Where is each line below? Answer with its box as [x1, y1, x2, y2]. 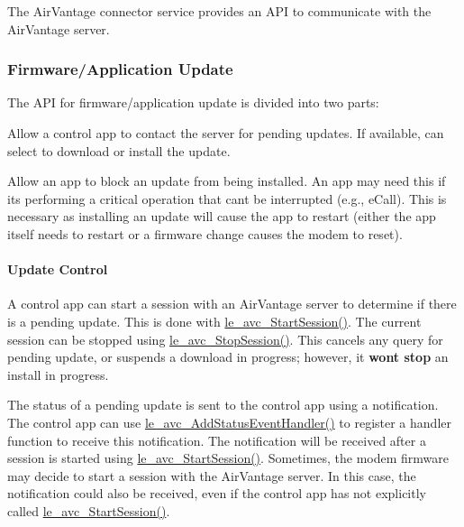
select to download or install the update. [7, 141, 231, 160]
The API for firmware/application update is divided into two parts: [7, 93, 379, 112]
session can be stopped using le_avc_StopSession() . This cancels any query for [7, 329, 443, 348]
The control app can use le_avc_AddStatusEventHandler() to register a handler [7, 412, 451, 431]
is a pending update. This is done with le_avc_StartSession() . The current [7, 311, 422, 330]
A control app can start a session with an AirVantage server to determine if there [7, 294, 457, 313]
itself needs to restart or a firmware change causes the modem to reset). [7, 224, 403, 243]
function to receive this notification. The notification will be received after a [7, 430, 426, 449]
